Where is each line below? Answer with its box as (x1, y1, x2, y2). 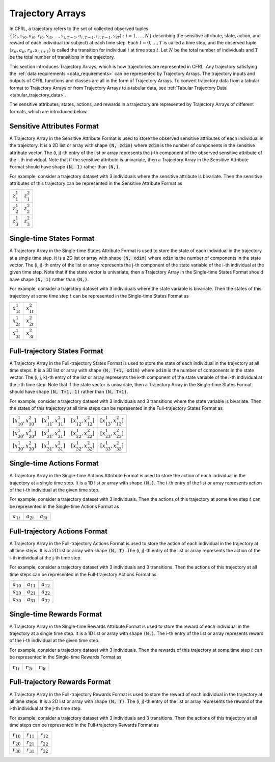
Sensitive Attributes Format (9, 121, 99, 130)
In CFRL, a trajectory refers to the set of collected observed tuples (9, 26, 149, 32)
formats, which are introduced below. (9, 108, 88, 114)
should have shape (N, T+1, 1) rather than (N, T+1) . (9, 388, 128, 395)
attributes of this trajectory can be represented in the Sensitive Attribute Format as (9, 180, 183, 186)
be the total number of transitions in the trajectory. (9, 54, 115, 60)
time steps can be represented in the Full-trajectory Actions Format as (9, 571, 157, 577)
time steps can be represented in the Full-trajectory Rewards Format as (9, 722, 159, 728)
